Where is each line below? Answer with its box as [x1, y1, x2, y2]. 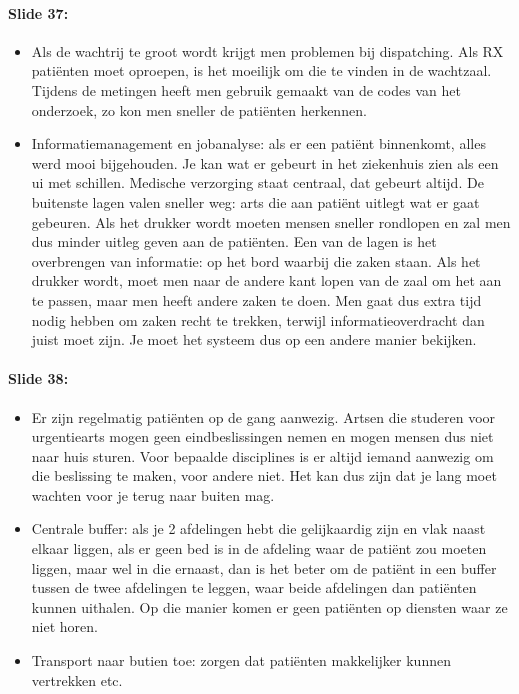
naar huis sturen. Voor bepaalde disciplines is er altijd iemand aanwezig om [31, 445, 494, 466]
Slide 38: [8, 368, 69, 389]
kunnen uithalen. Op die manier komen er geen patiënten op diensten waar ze [31, 596, 508, 617]
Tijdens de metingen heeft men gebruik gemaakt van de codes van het [31, 79, 461, 100]
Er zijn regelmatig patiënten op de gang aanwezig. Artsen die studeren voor [31, 406, 496, 427]
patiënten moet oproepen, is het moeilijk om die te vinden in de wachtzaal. [31, 60, 492, 81]
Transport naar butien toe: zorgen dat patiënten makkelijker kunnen [31, 650, 451, 671]
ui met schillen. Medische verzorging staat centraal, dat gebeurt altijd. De [31, 172, 484, 193]
